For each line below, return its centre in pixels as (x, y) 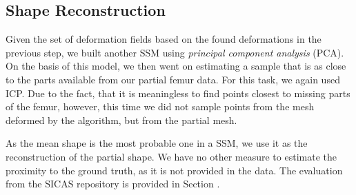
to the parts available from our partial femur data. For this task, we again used (173, 79)
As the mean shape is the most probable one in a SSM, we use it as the (157, 143)
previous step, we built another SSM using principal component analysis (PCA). (175, 52)
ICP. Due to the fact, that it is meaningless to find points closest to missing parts (178, 93)
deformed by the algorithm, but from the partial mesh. (121, 120)
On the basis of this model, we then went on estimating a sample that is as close (176, 66)
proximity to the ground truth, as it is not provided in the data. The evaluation (174, 170)
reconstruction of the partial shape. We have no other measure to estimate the (171, 156)
